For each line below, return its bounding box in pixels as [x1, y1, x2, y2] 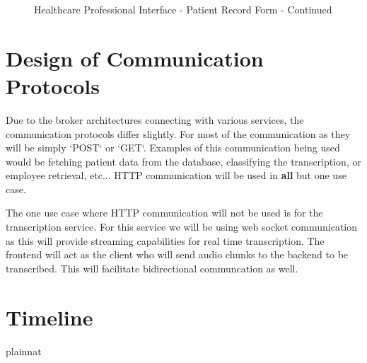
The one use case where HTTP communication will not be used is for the [6, 205, 323, 220]
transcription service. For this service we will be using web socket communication [6, 219, 358, 234]
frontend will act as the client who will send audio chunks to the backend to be [6, 247, 349, 262]
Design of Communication [6, 43, 264, 72]
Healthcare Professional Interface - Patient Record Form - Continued [34, 2, 332, 16]
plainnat [6, 343, 42, 358]
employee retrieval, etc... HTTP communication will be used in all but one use [6, 168, 346, 183]
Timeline [6, 302, 93, 331]
